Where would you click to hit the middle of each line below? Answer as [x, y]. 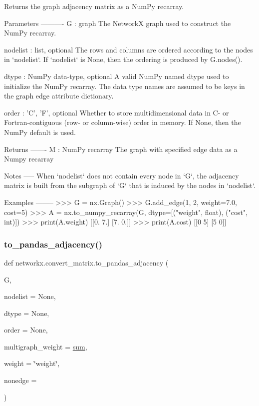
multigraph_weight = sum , [46, 346]
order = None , [26, 330]
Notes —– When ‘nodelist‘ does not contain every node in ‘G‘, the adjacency [122, 175]
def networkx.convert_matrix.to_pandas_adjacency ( [86, 262]
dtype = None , [27, 313]
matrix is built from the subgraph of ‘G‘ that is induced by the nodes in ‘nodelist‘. [130, 185]
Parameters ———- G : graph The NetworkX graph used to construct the [118, 23]
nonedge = [20, 380]
